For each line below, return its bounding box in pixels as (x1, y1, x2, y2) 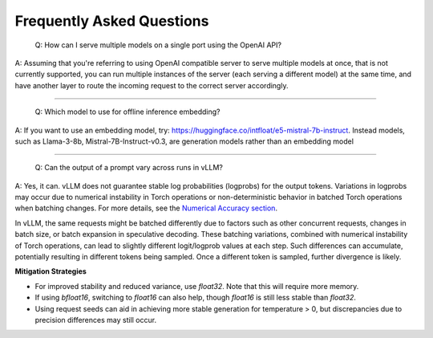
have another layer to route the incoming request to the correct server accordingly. (14, 80, 289, 90)
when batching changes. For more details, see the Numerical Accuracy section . (14, 203, 278, 213)
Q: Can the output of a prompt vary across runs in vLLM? (34, 163, 224, 173)
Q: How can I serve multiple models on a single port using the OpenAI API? (34, 40, 282, 50)
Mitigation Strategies (14, 267, 87, 276)
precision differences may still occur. (34, 315, 156, 324)
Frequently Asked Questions (14, 12, 209, 30)
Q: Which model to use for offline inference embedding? (34, 107, 221, 116)
